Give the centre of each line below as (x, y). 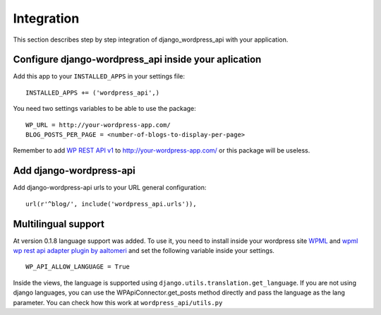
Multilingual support (59, 224)
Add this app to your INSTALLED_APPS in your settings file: (99, 76)
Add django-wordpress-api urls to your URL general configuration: (110, 188)
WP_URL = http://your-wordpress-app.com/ (98, 125)
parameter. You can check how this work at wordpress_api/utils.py (118, 302)
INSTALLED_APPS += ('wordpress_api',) (93, 93)
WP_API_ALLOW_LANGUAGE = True (78, 267)
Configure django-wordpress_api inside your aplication (137, 60)
